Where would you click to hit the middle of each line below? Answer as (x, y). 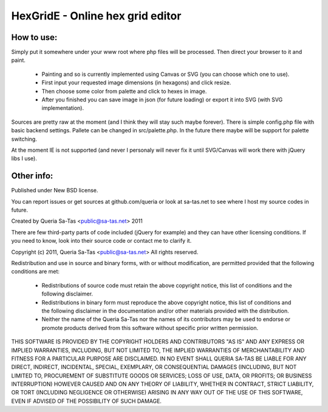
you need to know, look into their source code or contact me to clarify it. (101, 241)
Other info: (32, 176)
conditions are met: (36, 272)
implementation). (63, 108)
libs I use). (24, 158)
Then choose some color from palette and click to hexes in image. (124, 91)
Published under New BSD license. (55, 191)
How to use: (34, 37)
